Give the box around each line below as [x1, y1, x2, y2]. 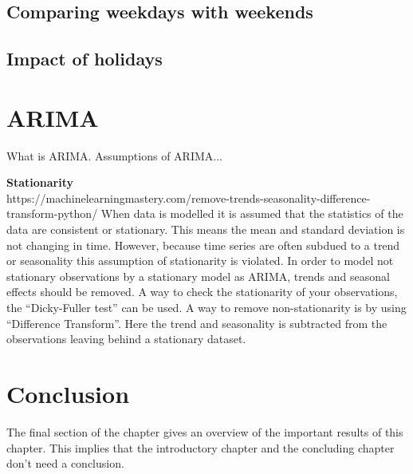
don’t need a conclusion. [6, 455, 124, 472]
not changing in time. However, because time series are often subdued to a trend [6, 236, 400, 253]
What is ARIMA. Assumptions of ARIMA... [6, 147, 222, 164]
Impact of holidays [6, 46, 163, 71]
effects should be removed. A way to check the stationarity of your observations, [6, 283, 398, 300]
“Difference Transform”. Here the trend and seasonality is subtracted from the [6, 314, 387, 331]
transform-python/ [6, 205, 98, 222]
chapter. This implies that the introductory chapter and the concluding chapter [6, 439, 395, 456]
